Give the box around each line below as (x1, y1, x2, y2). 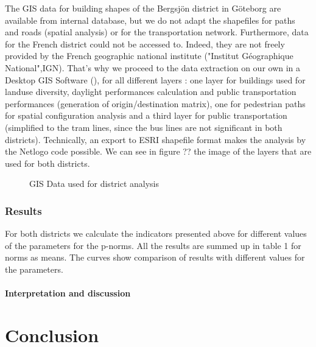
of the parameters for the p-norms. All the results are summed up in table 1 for (5, 239, 301, 251)
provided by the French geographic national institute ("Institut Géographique (5, 49, 293, 62)
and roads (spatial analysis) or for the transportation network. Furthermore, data (5, 26, 309, 38)
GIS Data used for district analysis (29, 177, 160, 190)
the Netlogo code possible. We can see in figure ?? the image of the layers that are (5, 145, 312, 158)
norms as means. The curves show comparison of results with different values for (5, 251, 305, 264)
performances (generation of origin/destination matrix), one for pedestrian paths (5, 97, 306, 110)
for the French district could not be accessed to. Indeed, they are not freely (5, 37, 285, 50)
